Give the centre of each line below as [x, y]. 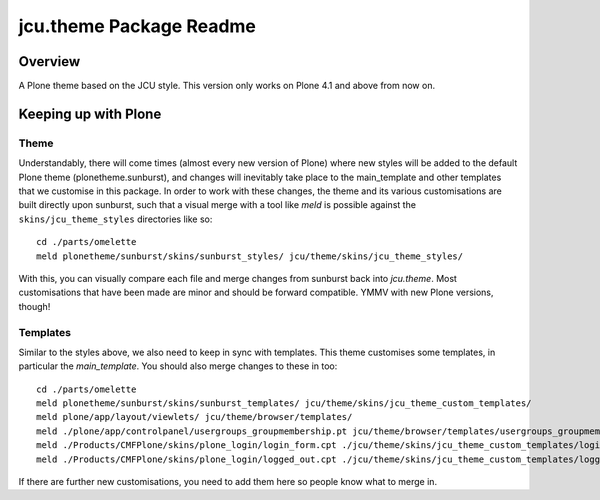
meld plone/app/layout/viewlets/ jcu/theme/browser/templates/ [194, 417]
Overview [49, 61]
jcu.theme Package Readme [137, 26]
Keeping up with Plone [90, 113]
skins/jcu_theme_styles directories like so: [115, 219]
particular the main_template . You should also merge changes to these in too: [178, 366]
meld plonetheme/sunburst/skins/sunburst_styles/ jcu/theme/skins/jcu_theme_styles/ [250, 256]
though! [34, 306]
